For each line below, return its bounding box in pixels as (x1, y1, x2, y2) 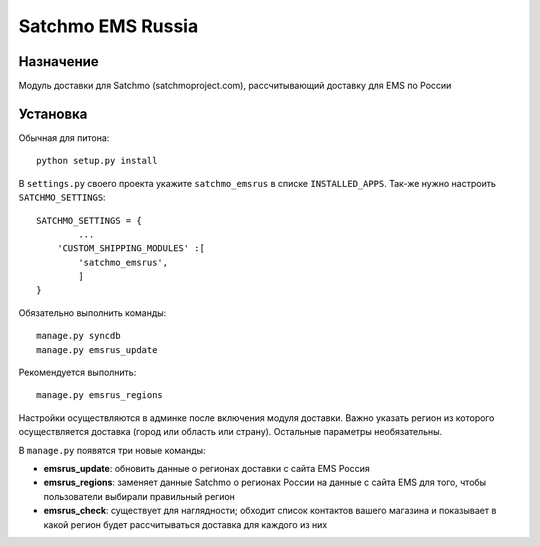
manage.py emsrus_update (36, 344, 158, 355)
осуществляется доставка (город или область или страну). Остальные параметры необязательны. (18, 426, 443, 438)
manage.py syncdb (36, 330, 121, 342)
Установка (18, 105, 88, 122)
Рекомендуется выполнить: (18, 366, 137, 379)
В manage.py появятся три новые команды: (18, 444, 206, 456)
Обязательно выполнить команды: (18, 306, 167, 319)
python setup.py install (36, 155, 158, 167)
